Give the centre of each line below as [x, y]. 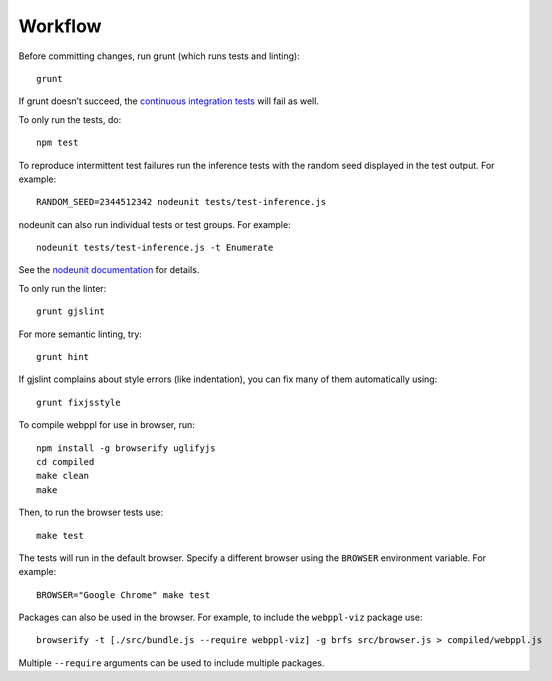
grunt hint [63, 357]
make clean [63, 476]
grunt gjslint [70, 311]
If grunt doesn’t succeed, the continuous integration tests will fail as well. [169, 101]
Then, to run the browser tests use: [91, 512]
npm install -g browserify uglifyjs [126, 448]
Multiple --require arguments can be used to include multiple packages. [171, 662]
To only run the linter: [62, 288]
